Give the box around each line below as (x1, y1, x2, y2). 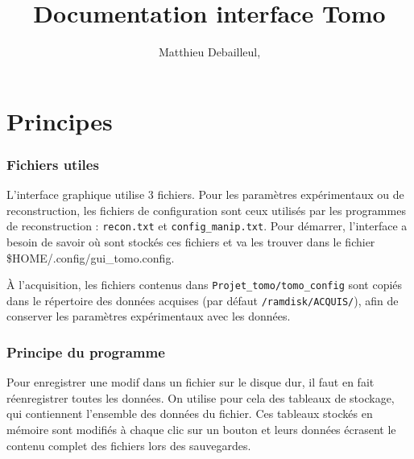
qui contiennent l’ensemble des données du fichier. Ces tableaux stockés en (6, 405, 373, 422)
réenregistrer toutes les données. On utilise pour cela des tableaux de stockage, (6, 389, 395, 406)
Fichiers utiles (6, 154, 99, 174)
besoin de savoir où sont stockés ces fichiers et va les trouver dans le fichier (6, 233, 375, 250)
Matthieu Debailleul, (158, 43, 261, 60)
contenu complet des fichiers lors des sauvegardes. (6, 436, 251, 453)
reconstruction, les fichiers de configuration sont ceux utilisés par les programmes (6, 201, 406, 218)
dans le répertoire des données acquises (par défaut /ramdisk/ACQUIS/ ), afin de (6, 292, 399, 308)
